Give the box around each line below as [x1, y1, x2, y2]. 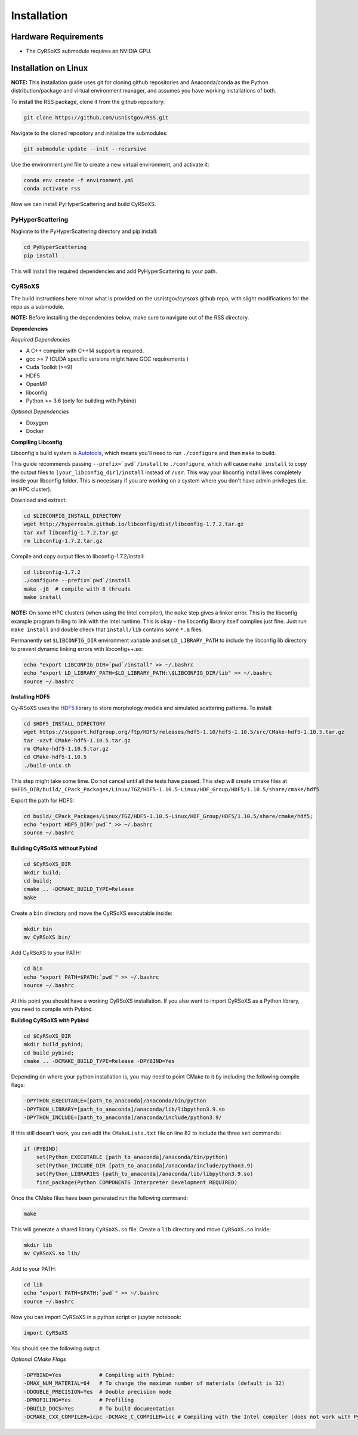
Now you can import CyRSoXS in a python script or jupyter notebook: [11, 1313, 181, 1320]
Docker [26, 428, 44, 435]
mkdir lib [23, 1242, 53, 1248]
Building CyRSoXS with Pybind [11, 1016, 89, 1024]
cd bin [23, 965, 43, 972]
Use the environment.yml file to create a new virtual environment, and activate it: [11, 161, 209, 168]
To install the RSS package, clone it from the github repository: [11, 98, 165, 105]
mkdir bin [23, 926, 53, 932]
